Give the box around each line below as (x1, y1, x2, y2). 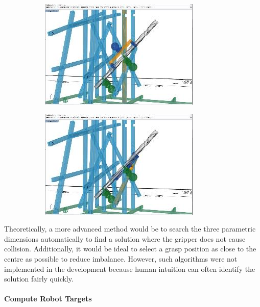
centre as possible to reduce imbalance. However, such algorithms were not (4, 253, 238, 264)
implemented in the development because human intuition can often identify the (4, 263, 255, 274)
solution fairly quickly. (4, 273, 74, 284)
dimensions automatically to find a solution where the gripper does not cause (4, 233, 246, 244)
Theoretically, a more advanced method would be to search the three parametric (4, 223, 256, 234)
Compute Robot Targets (4, 293, 92, 304)
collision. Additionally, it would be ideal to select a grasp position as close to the (4, 243, 256, 254)
